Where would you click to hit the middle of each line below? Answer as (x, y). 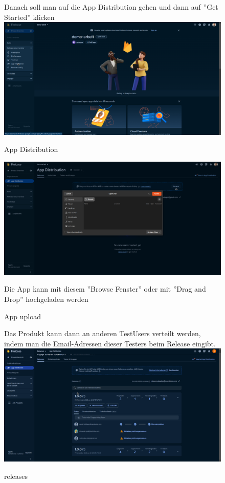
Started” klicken (29, 17)
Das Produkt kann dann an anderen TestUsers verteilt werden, (103, 333)
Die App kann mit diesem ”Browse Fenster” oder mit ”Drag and (105, 289)
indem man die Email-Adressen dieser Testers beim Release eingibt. (110, 343)
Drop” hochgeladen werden (46, 299)
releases (16, 476)
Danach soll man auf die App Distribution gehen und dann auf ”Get (111, 7)
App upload (22, 316)
